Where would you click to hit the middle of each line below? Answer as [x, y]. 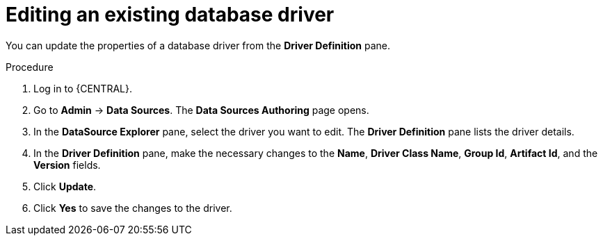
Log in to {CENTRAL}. [83, 88]
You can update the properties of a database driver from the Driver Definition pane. [198, 45]
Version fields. [67, 165]
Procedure [30, 67]
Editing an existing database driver [170, 15]
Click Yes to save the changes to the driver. [133, 208]
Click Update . [65, 186]
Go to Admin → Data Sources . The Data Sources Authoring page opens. [201, 110]
